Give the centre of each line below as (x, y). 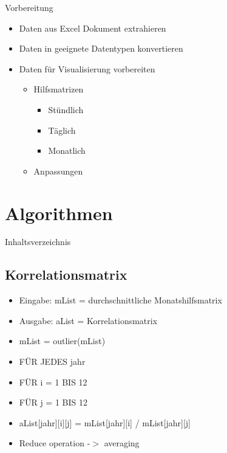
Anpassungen (58, 171)
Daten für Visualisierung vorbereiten (87, 68)
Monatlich (67, 150)
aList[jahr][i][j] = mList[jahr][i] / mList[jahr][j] (105, 422)
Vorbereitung (29, 7)
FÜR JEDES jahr (52, 361)
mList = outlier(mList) (62, 341)
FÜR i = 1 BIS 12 (53, 382)
